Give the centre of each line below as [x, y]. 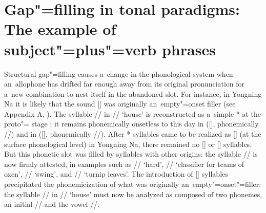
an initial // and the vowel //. [52, 204]
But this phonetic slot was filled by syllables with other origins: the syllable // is [131, 154]
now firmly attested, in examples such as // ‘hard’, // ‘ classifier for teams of [124, 164]
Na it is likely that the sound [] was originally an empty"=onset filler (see [120, 104]
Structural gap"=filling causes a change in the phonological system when [119, 73]
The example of [60, 29]
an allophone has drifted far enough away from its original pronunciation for [125, 84]
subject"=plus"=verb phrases [110, 49]
